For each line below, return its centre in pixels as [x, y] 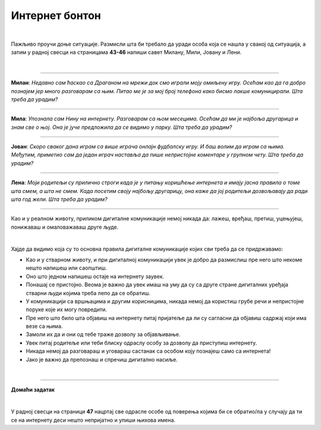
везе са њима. [44, 326]
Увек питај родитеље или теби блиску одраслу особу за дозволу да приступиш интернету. [141, 343]
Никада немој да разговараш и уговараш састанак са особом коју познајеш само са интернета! [148, 351]
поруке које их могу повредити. [66, 309]
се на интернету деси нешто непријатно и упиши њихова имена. [93, 420]
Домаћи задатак [33, 390]
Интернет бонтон [56, 15]
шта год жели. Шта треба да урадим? [59, 200]
